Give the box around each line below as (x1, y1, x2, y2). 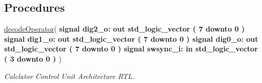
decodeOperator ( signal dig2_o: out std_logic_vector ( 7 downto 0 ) (4, 23, 245, 34)
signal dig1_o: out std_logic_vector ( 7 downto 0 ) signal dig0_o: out (4, 33, 258, 44)
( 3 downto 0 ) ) (4, 53, 62, 64)
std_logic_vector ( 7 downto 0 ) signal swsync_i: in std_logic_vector (4, 43, 258, 54)
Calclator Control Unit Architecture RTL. (4, 70, 135, 81)
